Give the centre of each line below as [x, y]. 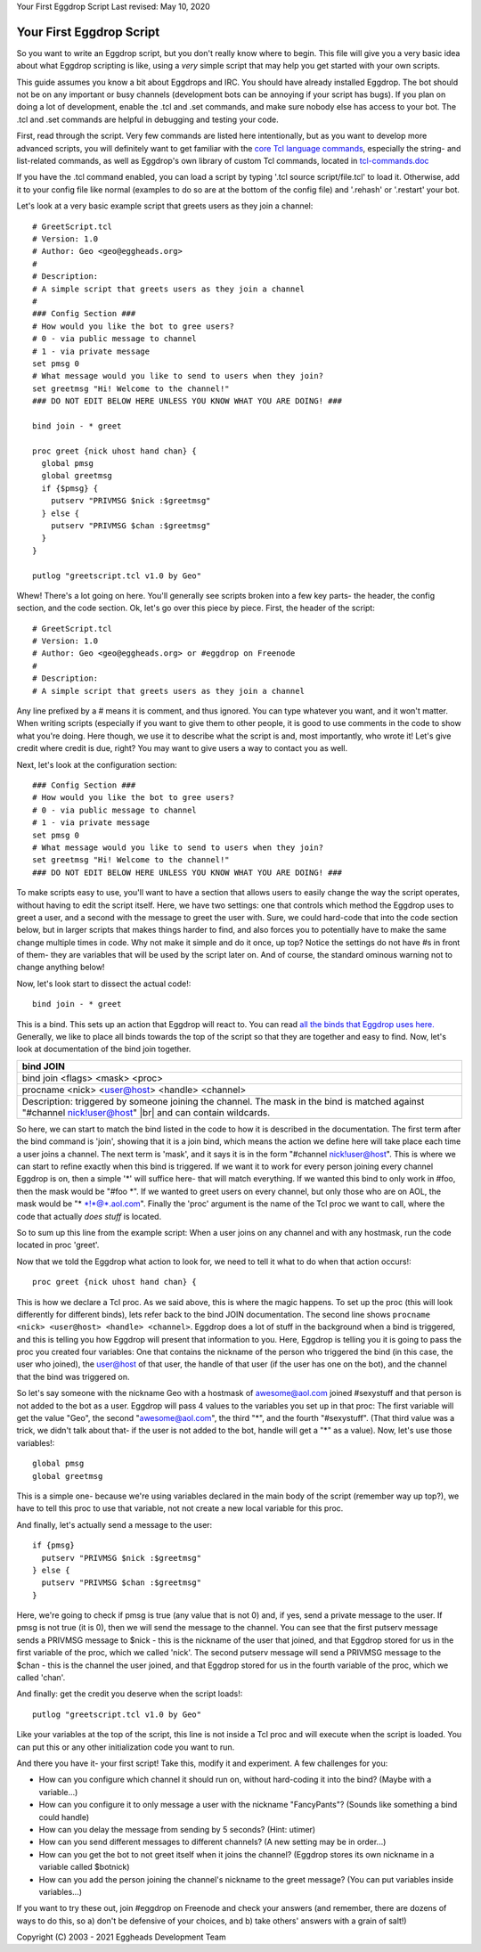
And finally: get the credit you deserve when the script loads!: [130, 1694]
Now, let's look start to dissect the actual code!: [104, 984]
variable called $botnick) [84, 1867]
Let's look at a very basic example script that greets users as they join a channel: [165, 206]
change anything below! [61, 968]
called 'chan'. [41, 1678]
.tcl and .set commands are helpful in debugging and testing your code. [148, 119]
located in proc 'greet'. [58, 1245]
